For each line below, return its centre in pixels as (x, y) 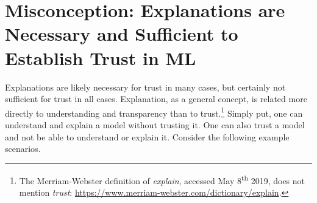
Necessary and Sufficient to (122, 34)
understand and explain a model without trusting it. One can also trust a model (155, 124)
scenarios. (23, 149)
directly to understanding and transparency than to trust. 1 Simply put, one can (154, 112)
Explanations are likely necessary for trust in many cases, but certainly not (145, 87)
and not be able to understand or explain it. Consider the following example (147, 136)
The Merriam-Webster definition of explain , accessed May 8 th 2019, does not (162, 179)
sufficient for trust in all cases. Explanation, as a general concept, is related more (156, 99)
